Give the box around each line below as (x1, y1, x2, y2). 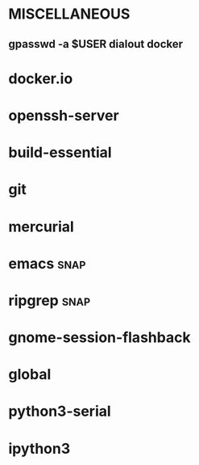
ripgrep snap (8, 291, 91, 310)
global (8, 366, 52, 384)
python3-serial (8, 402, 111, 421)
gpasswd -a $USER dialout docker (8, 37, 184, 51)
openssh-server (8, 106, 119, 125)
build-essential (8, 143, 112, 162)
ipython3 (8, 439, 71, 458)
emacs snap (8, 254, 86, 273)
